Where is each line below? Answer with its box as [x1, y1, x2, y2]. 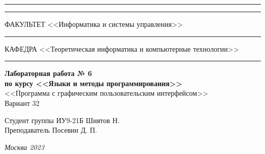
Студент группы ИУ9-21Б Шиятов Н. [5, 114, 120, 125]
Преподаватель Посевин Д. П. [5, 125, 97, 135]
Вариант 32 [5, 97, 40, 108]
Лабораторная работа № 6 [5, 68, 92, 79]
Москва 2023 [5, 141, 44, 152]
